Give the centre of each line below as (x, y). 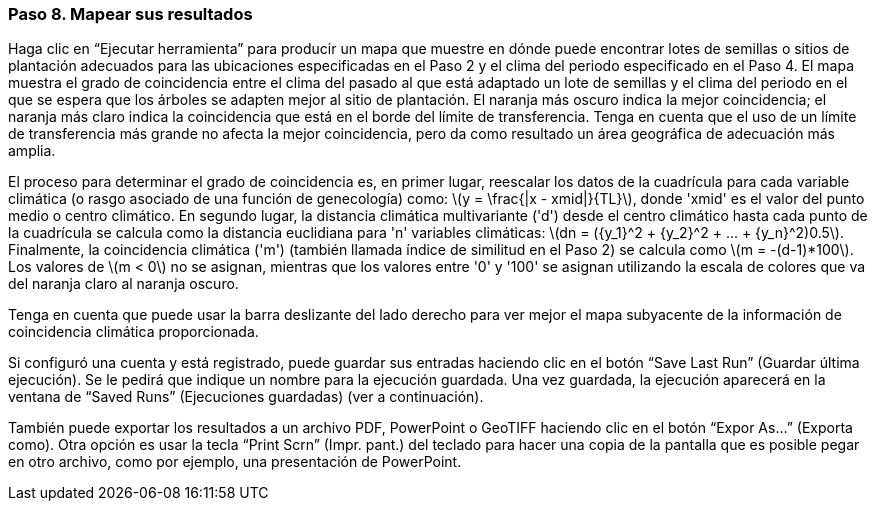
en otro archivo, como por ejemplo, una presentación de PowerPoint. (235, 462)
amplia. (32, 151)
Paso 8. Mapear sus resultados (130, 14)
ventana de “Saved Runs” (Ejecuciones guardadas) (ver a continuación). (246, 397)
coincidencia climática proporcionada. (133, 332)
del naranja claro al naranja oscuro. (123, 284)
